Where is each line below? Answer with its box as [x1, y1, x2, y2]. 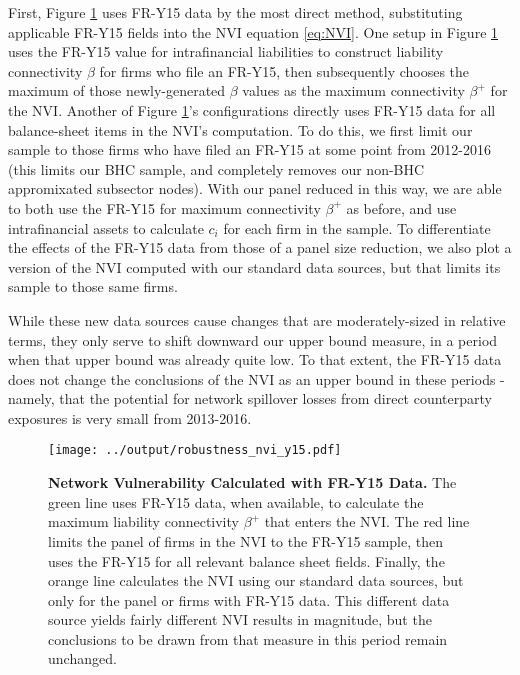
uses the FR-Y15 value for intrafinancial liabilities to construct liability [8, 41, 444, 62]
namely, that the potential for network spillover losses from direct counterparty [8, 388, 492, 409]
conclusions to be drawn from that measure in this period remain [48, 628, 448, 649]
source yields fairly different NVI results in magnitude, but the [48, 609, 432, 630]
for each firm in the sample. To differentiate [223, 217, 491, 238]
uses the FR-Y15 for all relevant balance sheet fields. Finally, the [48, 550, 445, 571]
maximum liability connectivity [48, 511, 239, 532]
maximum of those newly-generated [8, 80, 226, 101]
